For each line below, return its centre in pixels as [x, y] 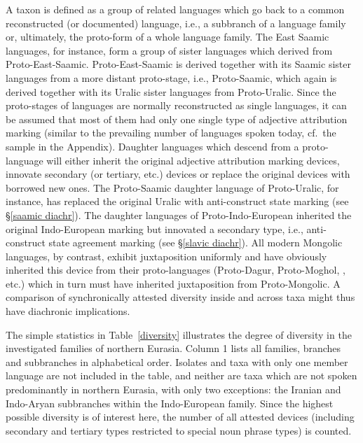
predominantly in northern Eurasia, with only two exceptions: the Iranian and [173, 389]
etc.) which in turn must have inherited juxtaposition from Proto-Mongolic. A [173, 283]
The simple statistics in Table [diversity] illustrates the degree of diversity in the [179, 334]
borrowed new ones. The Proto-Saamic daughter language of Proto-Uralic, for [172, 187]
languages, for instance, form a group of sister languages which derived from [169, 50]
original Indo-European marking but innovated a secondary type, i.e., [155, 228]
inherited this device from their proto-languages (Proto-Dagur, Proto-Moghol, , [176, 270]
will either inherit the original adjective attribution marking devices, [193, 160]
